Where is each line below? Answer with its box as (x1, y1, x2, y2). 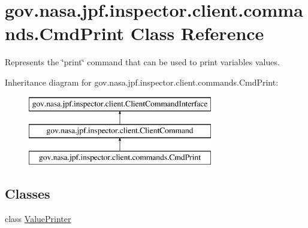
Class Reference (130, 21, 264, 45)
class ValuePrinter (5, 212, 71, 224)
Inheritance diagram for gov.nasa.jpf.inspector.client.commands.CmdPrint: (5, 75, 279, 88)
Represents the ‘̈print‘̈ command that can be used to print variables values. (5, 56, 280, 68)
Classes (5, 184, 50, 202)
